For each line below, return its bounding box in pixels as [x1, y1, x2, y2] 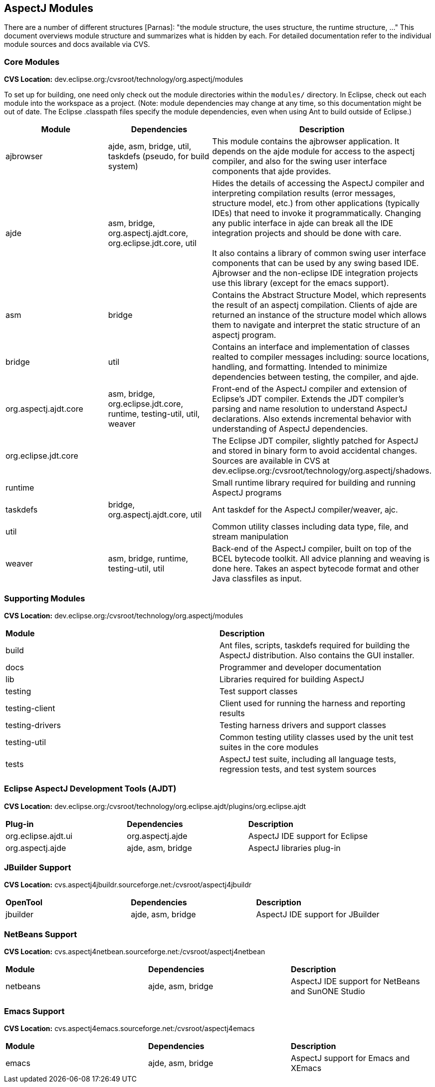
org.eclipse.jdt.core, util [108, 238, 197, 249]
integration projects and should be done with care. [212, 228, 402, 239]
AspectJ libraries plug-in [248, 842, 341, 853]
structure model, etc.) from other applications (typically [212, 198, 420, 209]
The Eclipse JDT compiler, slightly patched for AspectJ [212, 436, 419, 446]
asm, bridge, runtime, [108, 553, 189, 564]
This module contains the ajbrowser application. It [212, 136, 400, 147]
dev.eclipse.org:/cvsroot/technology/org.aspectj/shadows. [212, 466, 432, 476]
